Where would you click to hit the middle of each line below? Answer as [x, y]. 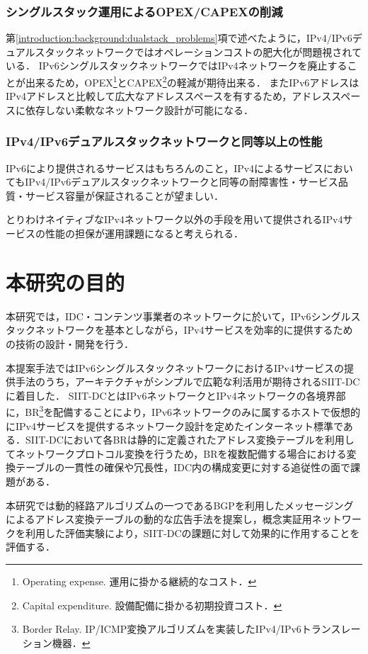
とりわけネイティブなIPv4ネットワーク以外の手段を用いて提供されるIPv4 [174, 219]
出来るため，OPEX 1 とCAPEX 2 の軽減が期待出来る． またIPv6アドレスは [192, 81]
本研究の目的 [65, 282]
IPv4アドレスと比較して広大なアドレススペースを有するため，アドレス [169, 96]
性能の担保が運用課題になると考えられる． [144, 233]
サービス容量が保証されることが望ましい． [124, 195]
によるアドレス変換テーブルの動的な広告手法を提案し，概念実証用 [159, 519]
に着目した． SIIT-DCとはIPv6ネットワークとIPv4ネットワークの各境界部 [176, 395]
